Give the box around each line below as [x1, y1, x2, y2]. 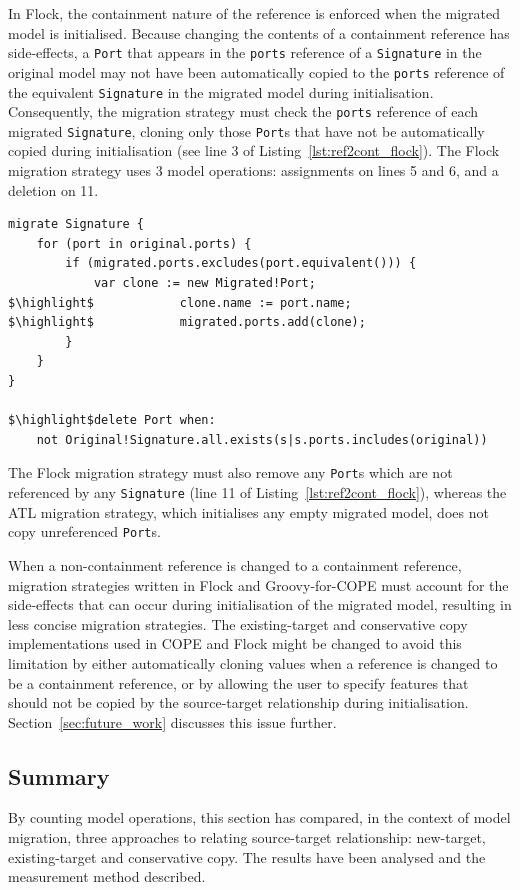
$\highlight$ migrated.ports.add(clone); [8, 315, 366, 330]
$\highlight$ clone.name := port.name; [8, 295, 352, 310]
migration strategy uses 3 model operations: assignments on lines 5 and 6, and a [8, 160, 499, 181]
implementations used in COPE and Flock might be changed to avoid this [8, 633, 462, 654]
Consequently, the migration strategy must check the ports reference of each [8, 101, 479, 122]
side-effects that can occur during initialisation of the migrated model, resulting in [8, 594, 512, 615]
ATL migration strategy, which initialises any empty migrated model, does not [8, 501, 489, 522]
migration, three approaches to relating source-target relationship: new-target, [8, 827, 486, 848]
